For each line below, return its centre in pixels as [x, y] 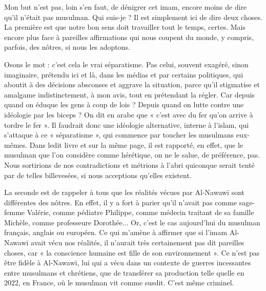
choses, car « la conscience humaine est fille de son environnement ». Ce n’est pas [132, 252]
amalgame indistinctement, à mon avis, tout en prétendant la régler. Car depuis [129, 94]
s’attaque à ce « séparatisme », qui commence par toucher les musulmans [119, 135]
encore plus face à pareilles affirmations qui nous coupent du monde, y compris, [129, 37]
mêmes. [16, 144]
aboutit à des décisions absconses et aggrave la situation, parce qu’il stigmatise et [132, 84]
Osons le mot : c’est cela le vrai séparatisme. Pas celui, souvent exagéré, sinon [126, 64]
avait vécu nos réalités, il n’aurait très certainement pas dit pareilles [138, 242]
